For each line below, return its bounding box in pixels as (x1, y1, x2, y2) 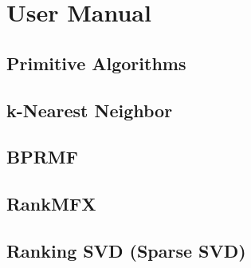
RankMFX (6, 191, 96, 216)
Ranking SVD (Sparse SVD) (6, 238, 246, 262)
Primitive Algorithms (6, 50, 186, 75)
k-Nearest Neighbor (6, 97, 173, 122)
